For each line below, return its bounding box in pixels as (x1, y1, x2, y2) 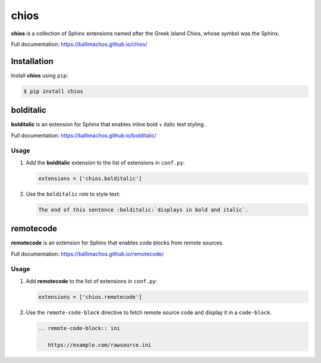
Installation (11, 56, 53, 66)
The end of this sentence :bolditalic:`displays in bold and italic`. (38, 206, 249, 213)
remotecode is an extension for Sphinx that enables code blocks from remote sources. (11, 239, 224, 247)
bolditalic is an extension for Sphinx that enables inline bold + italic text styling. (11, 121, 206, 128)
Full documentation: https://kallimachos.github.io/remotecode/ (11, 250, 164, 257)
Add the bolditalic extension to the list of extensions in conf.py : (26, 159, 185, 166)
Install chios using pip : (11, 72, 68, 79)
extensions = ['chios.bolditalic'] (38, 175, 142, 182)
